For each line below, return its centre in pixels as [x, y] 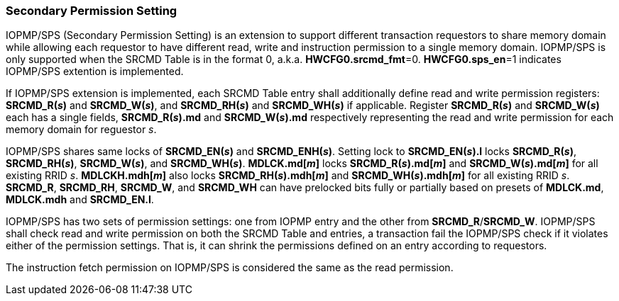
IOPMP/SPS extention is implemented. [95, 72]
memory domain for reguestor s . [81, 130]
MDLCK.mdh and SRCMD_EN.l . [80, 200]
